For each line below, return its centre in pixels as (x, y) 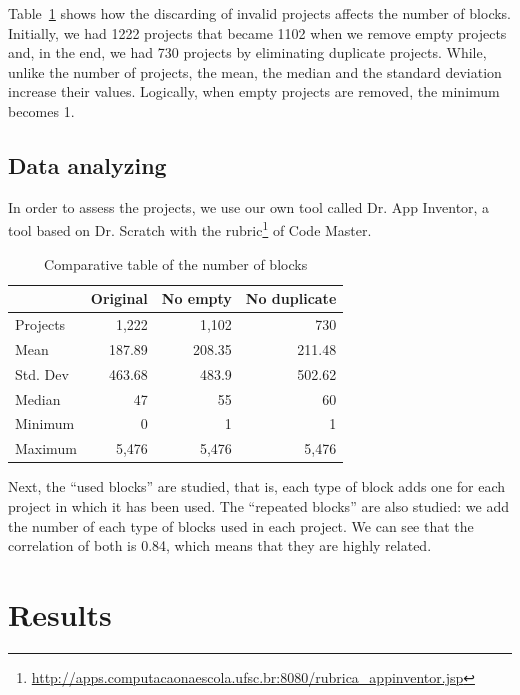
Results (60, 613)
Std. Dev (42, 373)
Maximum (46, 448)
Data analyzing (87, 164)
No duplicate (291, 298)
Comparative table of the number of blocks (176, 263)
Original (119, 298)
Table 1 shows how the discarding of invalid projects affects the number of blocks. (260, 13)
